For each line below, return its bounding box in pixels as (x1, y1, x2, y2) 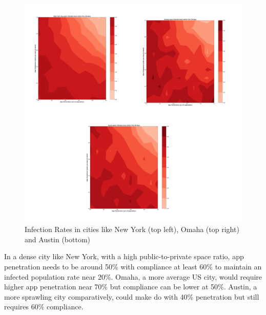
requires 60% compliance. (4, 301, 84, 312)
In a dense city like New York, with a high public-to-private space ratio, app (4, 251, 244, 262)
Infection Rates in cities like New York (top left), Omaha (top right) (25, 224, 239, 235)
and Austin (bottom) (25, 234, 91, 244)
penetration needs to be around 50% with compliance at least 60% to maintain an (4, 261, 262, 272)
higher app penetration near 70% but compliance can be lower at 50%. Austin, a (4, 281, 257, 292)
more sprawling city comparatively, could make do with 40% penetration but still (4, 291, 259, 302)
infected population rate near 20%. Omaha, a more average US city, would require (4, 271, 262, 282)
